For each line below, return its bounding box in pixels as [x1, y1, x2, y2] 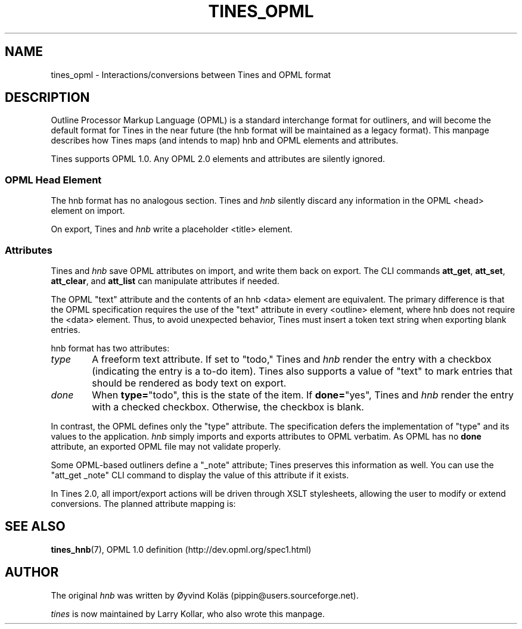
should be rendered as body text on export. [92, 376, 287, 389]
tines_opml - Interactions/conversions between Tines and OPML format [51, 69, 331, 80]
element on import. [51, 205, 125, 216]
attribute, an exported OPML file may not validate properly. [51, 441, 281, 451]
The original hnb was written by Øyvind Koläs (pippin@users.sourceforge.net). [51, 590, 359, 600]
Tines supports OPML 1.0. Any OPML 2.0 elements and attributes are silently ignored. [51, 154, 385, 164]
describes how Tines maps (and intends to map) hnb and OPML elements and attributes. [51, 135, 399, 146]
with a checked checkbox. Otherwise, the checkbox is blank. [92, 400, 364, 413]
